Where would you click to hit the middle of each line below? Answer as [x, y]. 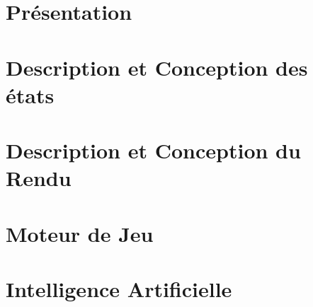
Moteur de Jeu [80, 233]
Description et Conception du [153, 150]
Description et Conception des [157, 67]
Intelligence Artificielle [119, 289]
